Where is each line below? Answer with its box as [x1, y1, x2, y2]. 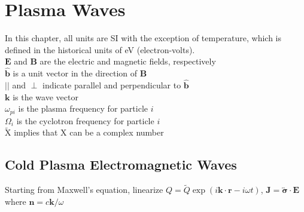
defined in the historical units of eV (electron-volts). [5, 43, 195, 56]
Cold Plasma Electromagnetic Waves [5, 155, 237, 174]
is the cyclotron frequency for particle [16, 114, 154, 127]
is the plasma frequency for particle [18, 102, 148, 115]
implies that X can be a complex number [14, 126, 164, 139]
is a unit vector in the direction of [13, 67, 138, 79]
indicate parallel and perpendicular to [42, 78, 181, 91]
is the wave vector [13, 90, 78, 103]
